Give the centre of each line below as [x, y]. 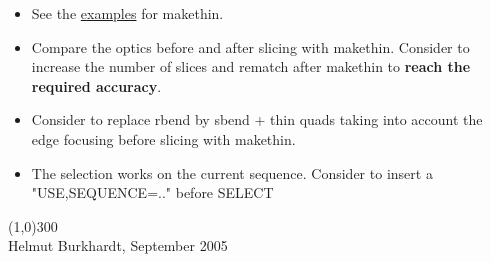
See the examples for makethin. [127, 13]
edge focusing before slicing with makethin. [163, 138]
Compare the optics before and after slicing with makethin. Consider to [250, 46]
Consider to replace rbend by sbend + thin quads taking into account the [257, 119]
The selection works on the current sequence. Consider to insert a [232, 172]
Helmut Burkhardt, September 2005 [118, 245]
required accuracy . [96, 85]
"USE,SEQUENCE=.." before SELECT [152, 192]
